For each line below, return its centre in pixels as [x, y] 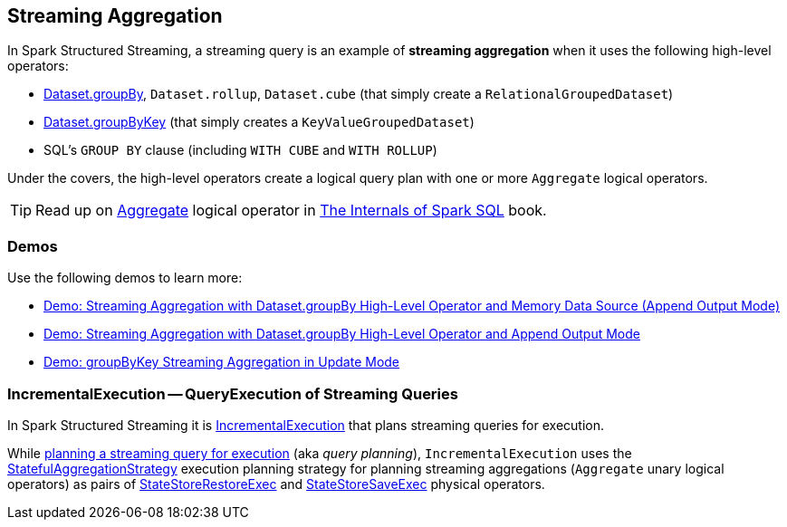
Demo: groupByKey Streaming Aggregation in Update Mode [222, 362]
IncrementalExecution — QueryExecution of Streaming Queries [233, 393]
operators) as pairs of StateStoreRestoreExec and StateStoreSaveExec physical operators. [276, 484]
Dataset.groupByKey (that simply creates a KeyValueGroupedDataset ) [259, 122]
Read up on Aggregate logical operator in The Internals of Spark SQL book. [291, 211]
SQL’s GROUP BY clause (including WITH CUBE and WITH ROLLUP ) [240, 150]
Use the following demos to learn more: [125, 278]
